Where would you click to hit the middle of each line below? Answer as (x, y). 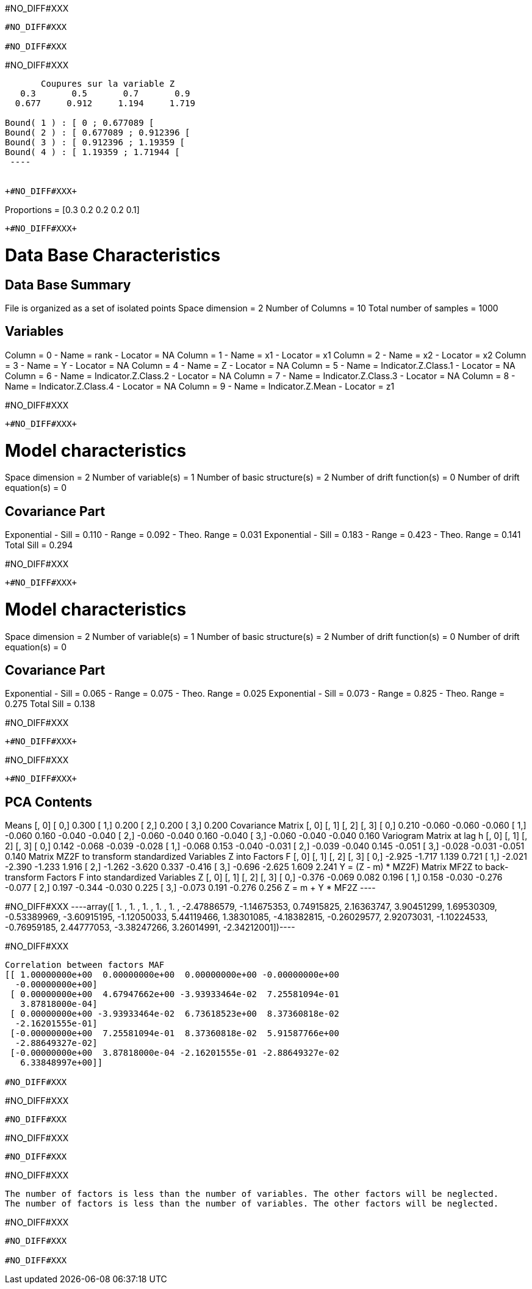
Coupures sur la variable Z (108, 84)
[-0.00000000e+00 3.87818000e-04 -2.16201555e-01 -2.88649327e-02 (174, 1053)
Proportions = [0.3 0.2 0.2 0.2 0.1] (72, 210)
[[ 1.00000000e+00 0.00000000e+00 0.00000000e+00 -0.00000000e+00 (172, 975)
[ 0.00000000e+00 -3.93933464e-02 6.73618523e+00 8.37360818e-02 (174, 1014)
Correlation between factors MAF (85, 965)
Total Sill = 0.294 (39, 545)
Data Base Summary (68, 285)
